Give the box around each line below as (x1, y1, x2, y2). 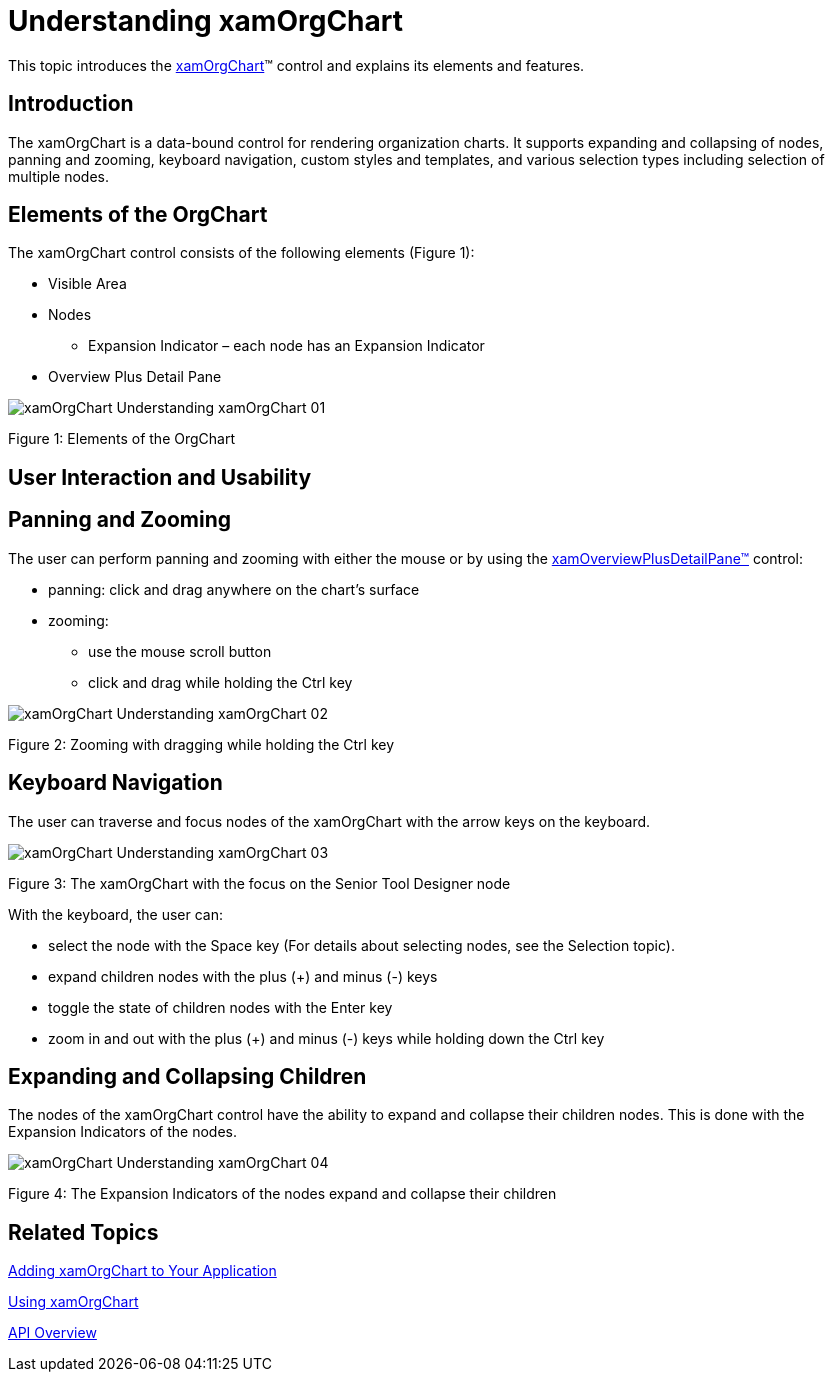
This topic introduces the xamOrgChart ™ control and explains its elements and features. (8, 56, 585, 74)
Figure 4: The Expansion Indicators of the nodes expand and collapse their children (8, 1185, 557, 1203)
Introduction (8, 91, 134, 117)
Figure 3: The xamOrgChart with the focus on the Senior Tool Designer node (8, 874, 511, 892)
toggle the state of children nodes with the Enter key (48, 998, 393, 1016)
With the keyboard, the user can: (8, 905, 223, 923)
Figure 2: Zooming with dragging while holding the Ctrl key (8, 735, 395, 753)
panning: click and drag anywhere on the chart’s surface (48, 580, 420, 598)
